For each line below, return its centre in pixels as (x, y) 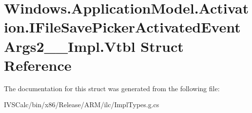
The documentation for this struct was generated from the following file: (112, 88)
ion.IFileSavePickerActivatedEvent (122, 27)
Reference (38, 65)
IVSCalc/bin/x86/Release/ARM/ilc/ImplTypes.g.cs (82, 105)
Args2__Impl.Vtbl (70, 46)
